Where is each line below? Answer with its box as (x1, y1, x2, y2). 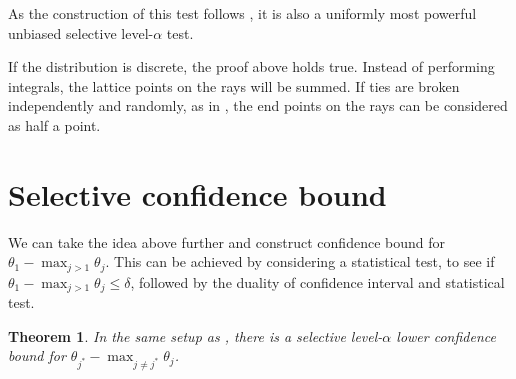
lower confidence (396, 325, 496, 346)
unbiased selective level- (8, 22, 154, 43)
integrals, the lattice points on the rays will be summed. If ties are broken (8, 75, 460, 96)
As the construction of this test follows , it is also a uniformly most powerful (8, 3, 477, 23)
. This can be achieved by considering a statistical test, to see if (105, 251, 495, 272)
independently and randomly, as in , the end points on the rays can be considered (8, 95, 508, 116)
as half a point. (8, 114, 101, 135)
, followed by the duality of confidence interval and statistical (130, 271, 505, 292)
